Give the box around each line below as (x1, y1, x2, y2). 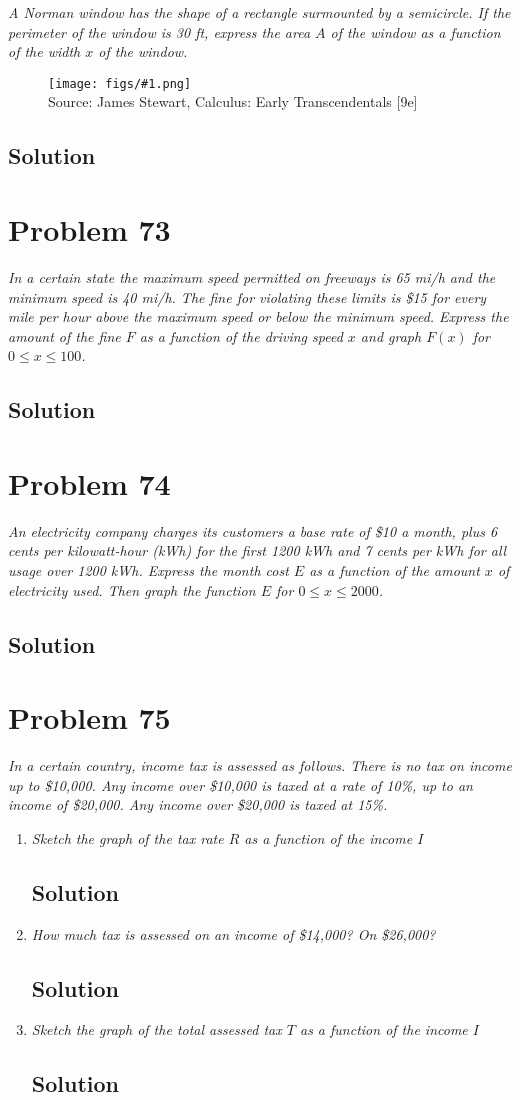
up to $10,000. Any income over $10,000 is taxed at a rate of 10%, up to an (8, 774, 473, 795)
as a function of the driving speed (139, 325, 343, 346)
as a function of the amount (309, 560, 480, 580)
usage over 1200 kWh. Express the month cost (8, 560, 289, 580)
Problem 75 (8, 697, 171, 738)
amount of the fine (8, 325, 121, 346)
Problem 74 (8, 462, 171, 503)
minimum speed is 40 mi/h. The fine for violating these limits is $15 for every (8, 286, 487, 307)
